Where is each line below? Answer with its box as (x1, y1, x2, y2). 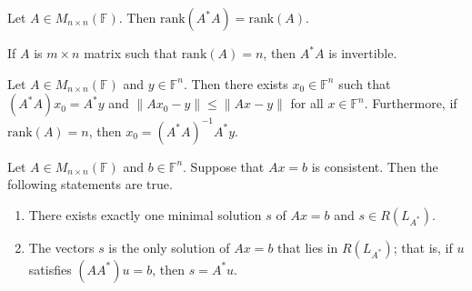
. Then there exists (183, 74, 288, 93)
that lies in (277, 237, 338, 256)
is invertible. (328, 44, 397, 62)
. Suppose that (183, 156, 265, 176)
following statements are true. (7, 175, 173, 194)
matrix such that (84, 44, 177, 62)
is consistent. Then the (311, 156, 438, 176)
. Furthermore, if (364, 94, 457, 113)
